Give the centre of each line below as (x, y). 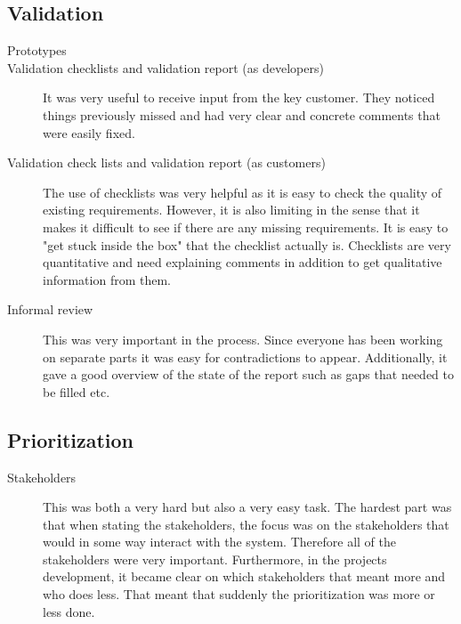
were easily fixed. (89, 132)
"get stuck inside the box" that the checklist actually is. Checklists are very (247, 244)
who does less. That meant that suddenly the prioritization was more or (239, 594)
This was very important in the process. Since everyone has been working (243, 339)
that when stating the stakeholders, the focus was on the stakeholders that (246, 524)
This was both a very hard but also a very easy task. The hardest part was (247, 507)
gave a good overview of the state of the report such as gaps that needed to (248, 374)
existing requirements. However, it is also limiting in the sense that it (231, 210)
